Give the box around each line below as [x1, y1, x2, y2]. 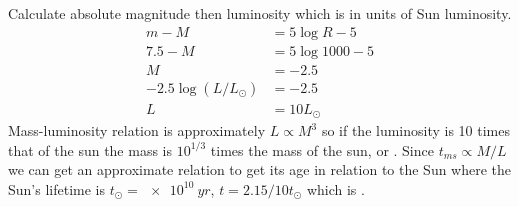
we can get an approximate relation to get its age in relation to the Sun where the [8, 159, 512, 180]
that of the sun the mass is [8, 139, 173, 160]
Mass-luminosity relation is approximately [8, 120, 266, 141]
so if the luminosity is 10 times [321, 120, 510, 141]
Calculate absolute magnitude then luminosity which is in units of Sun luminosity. [8, 3, 512, 23]
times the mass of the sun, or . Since [210, 139, 434, 160]
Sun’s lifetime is [8, 178, 105, 199]
